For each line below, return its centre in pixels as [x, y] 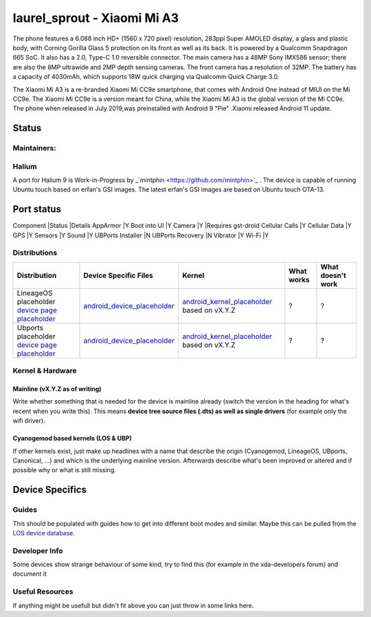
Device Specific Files [119, 275]
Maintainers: [34, 148]
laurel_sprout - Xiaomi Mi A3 [96, 18]
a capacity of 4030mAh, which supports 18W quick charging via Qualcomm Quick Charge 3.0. [146, 77]
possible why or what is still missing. [64, 470]
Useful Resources [43, 592]
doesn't [333, 275]
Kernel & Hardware [45, 371]
